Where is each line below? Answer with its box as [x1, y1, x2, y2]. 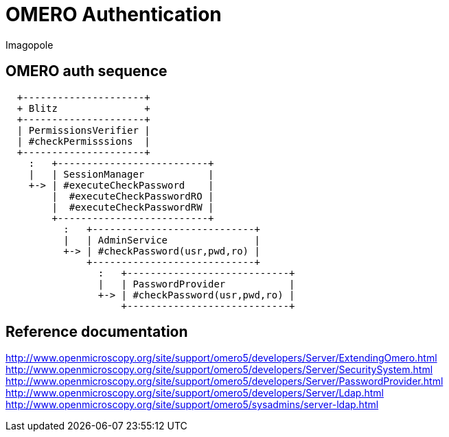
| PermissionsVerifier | [16, 124, 150, 136]
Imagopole [5, 38, 54, 51]
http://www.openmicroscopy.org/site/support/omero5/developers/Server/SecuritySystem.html [5, 364, 433, 376]
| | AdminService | [63, 234, 260, 246]
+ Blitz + [16, 102, 150, 114]
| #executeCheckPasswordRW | [51, 201, 214, 213]
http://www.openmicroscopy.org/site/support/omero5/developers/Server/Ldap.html [5, 387, 384, 399]
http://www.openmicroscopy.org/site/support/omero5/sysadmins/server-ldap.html [5, 399, 379, 411]
